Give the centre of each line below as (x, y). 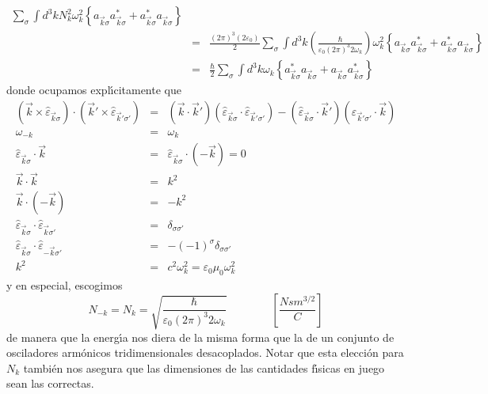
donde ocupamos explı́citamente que (94, 90)
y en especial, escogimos (65, 285)
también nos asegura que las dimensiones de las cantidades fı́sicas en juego (204, 367)
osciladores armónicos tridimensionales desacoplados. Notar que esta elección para (205, 352)
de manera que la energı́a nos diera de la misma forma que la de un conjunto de (200, 337)
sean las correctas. (50, 383)
